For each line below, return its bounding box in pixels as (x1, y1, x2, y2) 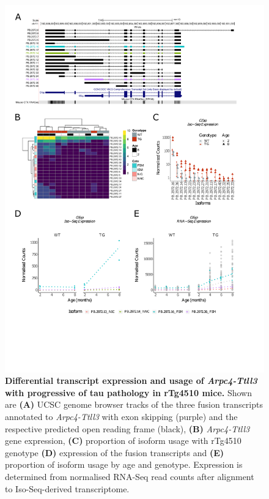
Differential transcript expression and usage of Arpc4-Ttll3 (5, 374, 257, 387)
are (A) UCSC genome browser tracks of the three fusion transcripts (5, 398, 263, 411)
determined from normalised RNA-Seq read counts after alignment (5, 470, 254, 483)
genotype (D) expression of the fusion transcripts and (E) (5, 446, 224, 459)
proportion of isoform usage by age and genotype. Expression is (5, 458, 243, 471)
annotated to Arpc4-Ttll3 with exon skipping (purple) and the (5, 410, 238, 423)
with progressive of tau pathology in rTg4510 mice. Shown (5, 386, 252, 399)
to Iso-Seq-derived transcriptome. (5, 482, 130, 495)
